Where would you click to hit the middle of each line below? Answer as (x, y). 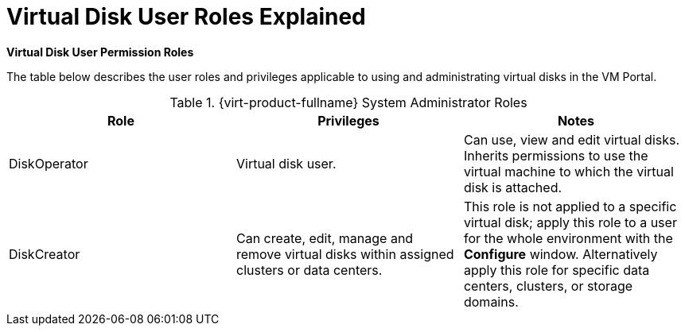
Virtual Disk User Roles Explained (186, 17)
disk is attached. (513, 187)
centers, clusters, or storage (548, 286)
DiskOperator (49, 163)
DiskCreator (45, 254)
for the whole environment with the (568, 238)
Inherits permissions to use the (556, 155)
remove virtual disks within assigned (345, 254)
